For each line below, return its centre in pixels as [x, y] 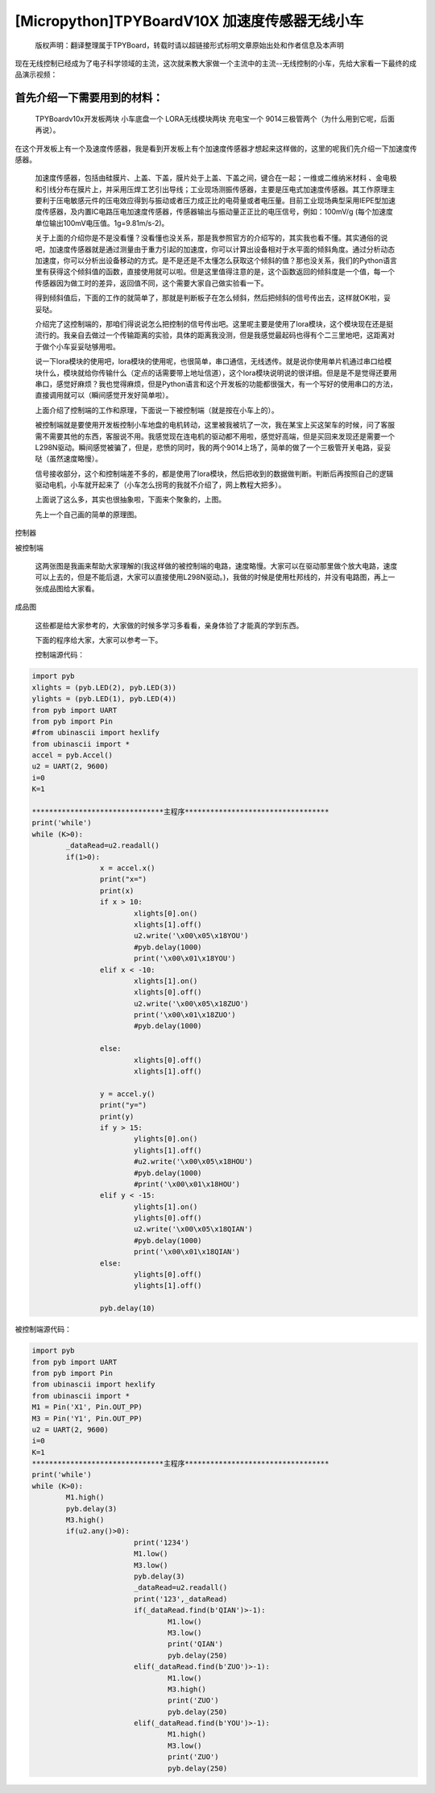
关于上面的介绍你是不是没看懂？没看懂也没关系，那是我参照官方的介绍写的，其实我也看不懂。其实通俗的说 [211, 238]
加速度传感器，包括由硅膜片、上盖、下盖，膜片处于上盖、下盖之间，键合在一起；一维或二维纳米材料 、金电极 [216, 178]
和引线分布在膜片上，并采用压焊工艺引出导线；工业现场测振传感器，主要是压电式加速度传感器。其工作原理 [211, 189]
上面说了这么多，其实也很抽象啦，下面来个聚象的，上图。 [130, 499]
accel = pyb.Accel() [72, 755]
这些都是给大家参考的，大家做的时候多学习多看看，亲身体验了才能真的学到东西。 [169, 625]
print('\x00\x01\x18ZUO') [185, 1015]
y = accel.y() [128, 1094]
